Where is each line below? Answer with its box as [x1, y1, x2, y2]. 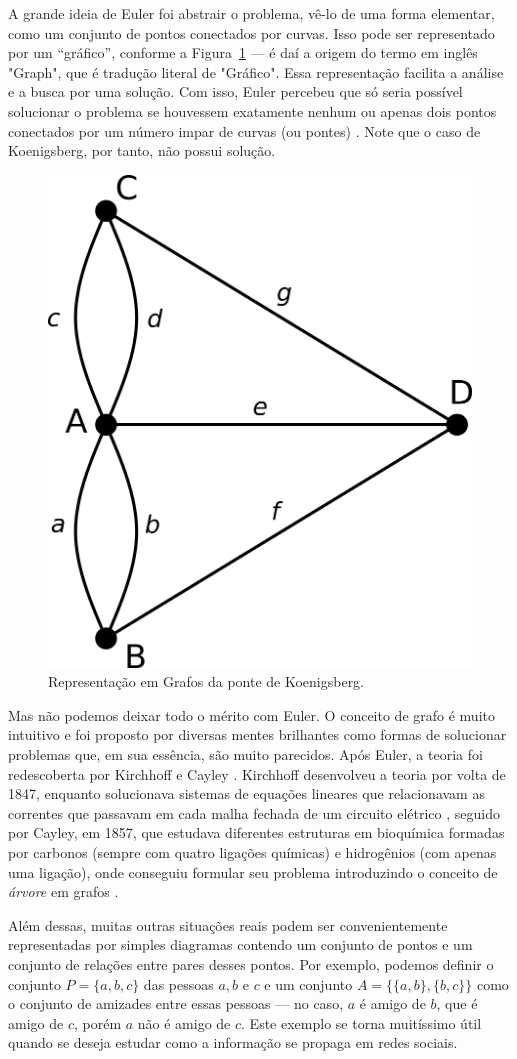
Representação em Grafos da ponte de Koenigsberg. [48, 671, 365, 692]
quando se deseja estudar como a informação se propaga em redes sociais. [8, 1032, 458, 1053]
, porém [73, 1012, 122, 1033]
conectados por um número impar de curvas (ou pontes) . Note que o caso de [8, 120, 481, 141]
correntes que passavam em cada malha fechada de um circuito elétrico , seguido [8, 802, 500, 823]
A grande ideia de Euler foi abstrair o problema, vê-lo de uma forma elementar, [8, 3, 495, 23]
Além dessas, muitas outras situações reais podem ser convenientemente [8, 914, 448, 935]
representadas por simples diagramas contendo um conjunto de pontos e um [8, 934, 473, 955]
